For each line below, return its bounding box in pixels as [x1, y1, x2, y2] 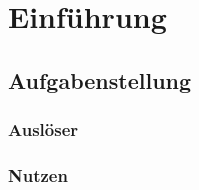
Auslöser [8, 117, 79, 142]
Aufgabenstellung [8, 64, 192, 95]
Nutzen [8, 162, 68, 187]
